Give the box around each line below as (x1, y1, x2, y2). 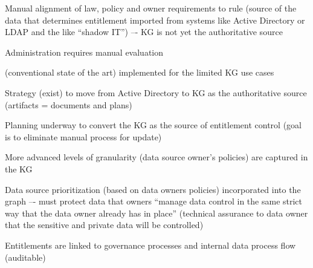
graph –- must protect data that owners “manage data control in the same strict (5, 195, 303, 208)
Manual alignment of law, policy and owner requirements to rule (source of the (5, 2, 297, 14)
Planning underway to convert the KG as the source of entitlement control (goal (5, 119, 302, 131)
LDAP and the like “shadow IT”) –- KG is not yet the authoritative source (5, 25, 283, 38)
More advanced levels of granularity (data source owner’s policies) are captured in (5, 151, 308, 163)
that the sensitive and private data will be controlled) (5, 218, 204, 231)
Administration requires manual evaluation (5, 45, 164, 58)
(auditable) (5, 250, 46, 263)
